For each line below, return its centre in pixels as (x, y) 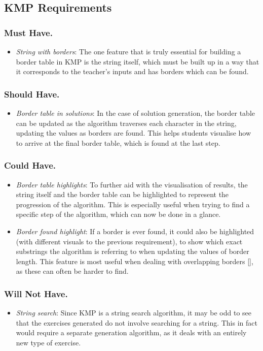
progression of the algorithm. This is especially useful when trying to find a (133, 204)
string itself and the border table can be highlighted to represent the (122, 194)
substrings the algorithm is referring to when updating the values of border (133, 251)
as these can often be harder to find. (72, 271)
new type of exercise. (48, 342)
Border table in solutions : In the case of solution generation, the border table (135, 113)
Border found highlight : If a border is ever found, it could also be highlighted (135, 231)
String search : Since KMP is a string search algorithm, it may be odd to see (134, 313)
